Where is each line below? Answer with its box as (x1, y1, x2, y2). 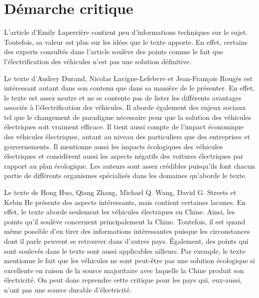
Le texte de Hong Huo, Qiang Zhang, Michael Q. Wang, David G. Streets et (4, 187, 237, 198)
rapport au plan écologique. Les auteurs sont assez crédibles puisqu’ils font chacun (4, 160, 255, 171)
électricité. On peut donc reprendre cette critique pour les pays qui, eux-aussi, (4, 275, 242, 285)
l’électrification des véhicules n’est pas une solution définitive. (4, 56, 192, 66)
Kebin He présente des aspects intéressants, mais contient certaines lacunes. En (4, 197, 246, 207)
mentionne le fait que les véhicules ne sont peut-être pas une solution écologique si (4, 255, 255, 266)
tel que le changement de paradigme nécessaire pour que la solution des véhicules (4, 111, 252, 122)
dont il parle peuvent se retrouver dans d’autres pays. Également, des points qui (4, 236, 249, 246)
